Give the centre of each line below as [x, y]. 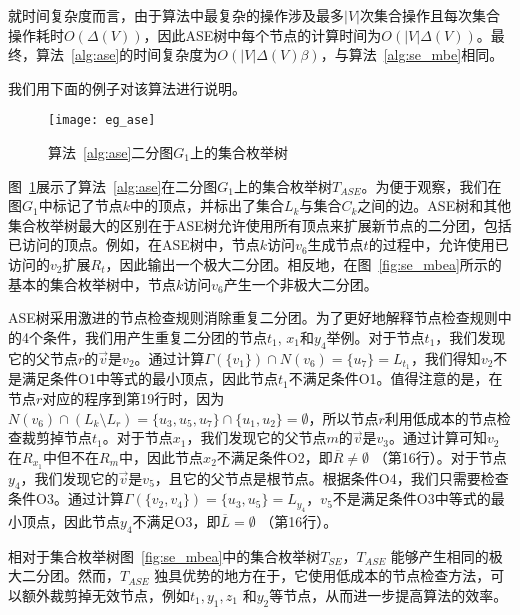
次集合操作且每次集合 [429, 15]
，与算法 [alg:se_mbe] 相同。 [412, 54]
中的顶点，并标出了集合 [207, 205]
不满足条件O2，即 [274, 456]
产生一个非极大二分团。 [300, 283]
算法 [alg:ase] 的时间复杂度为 [126, 54]
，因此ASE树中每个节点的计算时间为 [262, 34]
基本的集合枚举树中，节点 [92, 283]
